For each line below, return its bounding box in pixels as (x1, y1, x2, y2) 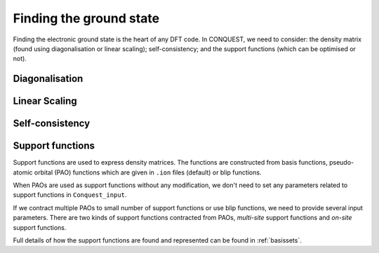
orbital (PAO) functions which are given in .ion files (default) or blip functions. (34, 168, 262, 177)
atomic (13, 168, 33, 177)
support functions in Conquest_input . (13, 191, 127, 199)
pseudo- (328, 158, 354, 167)
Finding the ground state (13, 11, 160, 26)
